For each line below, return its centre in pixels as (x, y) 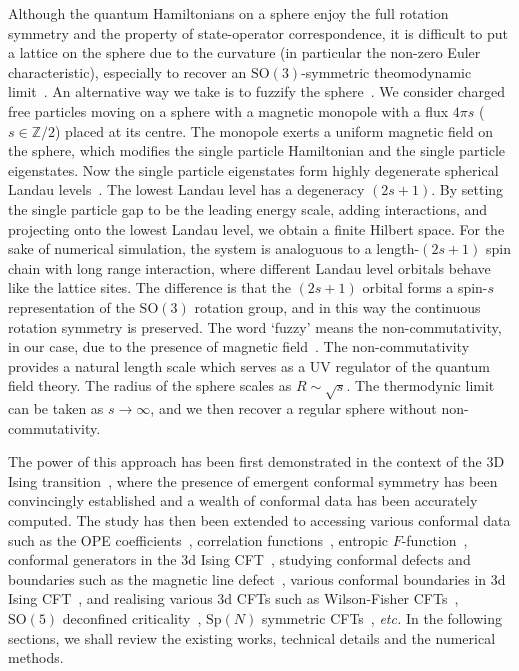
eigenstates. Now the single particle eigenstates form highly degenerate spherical (253, 169)
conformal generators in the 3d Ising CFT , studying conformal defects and (239, 559)
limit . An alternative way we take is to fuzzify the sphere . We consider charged (256, 91)
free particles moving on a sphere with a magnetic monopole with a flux (228, 110)
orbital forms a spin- (425, 287)
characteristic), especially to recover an (127, 71)
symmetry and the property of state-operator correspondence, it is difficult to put (258, 32)
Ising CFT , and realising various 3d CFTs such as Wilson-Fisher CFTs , (233, 598)
